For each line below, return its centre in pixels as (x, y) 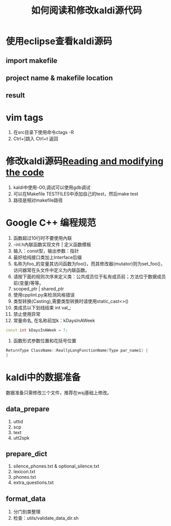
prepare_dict (27, 454)
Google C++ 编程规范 (51, 223)
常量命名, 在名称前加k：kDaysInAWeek (54, 321)
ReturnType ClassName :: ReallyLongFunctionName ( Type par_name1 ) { (77, 350)
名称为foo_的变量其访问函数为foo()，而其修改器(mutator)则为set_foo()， (89, 264)
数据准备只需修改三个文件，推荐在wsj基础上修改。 (59, 393)
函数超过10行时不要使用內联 (42, 238)
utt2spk (21, 438)
